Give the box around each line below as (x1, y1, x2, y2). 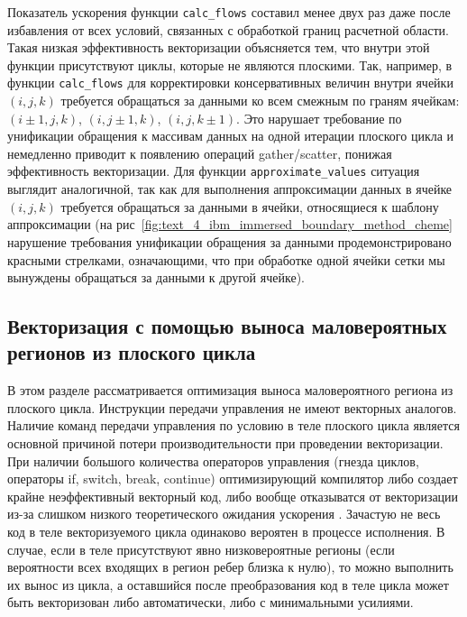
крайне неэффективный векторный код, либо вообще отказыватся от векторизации (7, 486, 459, 505)
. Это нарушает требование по (236, 108, 402, 127)
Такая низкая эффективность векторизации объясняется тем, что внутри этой (7, 38, 430, 57)
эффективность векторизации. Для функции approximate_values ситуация (7, 161, 420, 180)
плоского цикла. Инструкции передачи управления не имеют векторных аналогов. (7, 398, 457, 417)
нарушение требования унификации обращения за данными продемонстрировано (7, 232, 452, 251)
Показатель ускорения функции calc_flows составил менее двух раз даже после (7, 3, 451, 21)
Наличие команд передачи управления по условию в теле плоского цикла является (7, 416, 460, 435)
